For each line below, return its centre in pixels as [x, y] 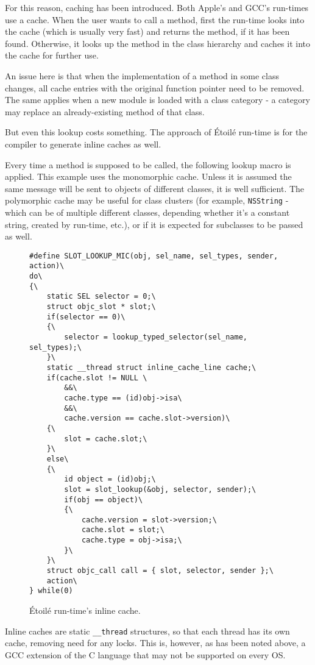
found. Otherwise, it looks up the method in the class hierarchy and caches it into [158, 43]
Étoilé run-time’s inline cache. [85, 610]
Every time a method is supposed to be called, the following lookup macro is [148, 164]
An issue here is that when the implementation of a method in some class [142, 75]
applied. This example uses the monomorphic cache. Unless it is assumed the [148, 176]
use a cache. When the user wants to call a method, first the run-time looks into [155, 19]
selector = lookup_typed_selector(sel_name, [156, 337]
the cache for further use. [52, 55]
